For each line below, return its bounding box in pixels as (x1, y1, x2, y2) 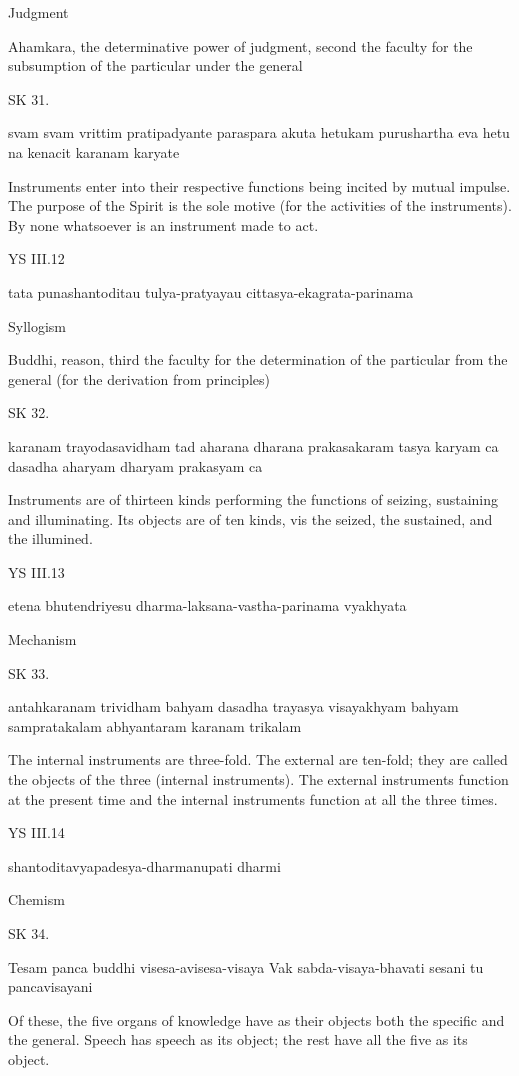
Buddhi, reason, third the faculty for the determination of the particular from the (8, 349, 508, 370)
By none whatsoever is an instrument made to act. (8, 214, 319, 235)
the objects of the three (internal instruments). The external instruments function (8, 769, 509, 790)
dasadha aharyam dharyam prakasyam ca (8, 455, 263, 476)
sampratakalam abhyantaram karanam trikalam (8, 715, 302, 736)
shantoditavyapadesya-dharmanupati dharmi (8, 855, 281, 876)
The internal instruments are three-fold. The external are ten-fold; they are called (8, 749, 508, 770)
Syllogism (8, 315, 67, 336)
